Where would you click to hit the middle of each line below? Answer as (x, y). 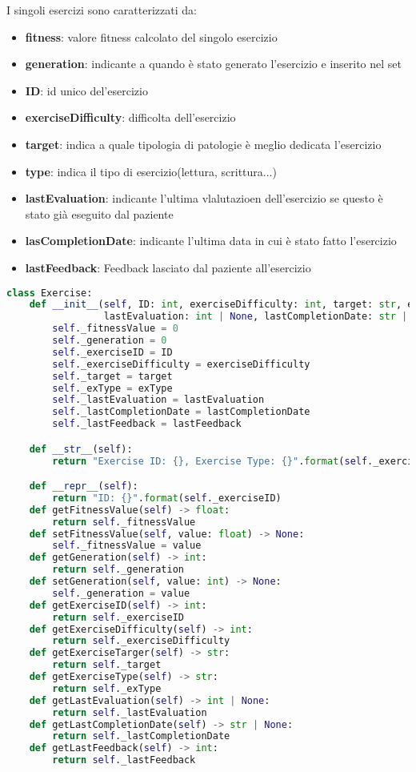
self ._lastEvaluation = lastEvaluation (158, 400)
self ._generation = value (121, 593)
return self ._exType (107, 688)
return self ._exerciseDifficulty (141, 641)
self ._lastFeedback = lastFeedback (147, 424)
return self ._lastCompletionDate (141, 736)
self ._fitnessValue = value (127, 546)
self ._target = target (112, 376)
